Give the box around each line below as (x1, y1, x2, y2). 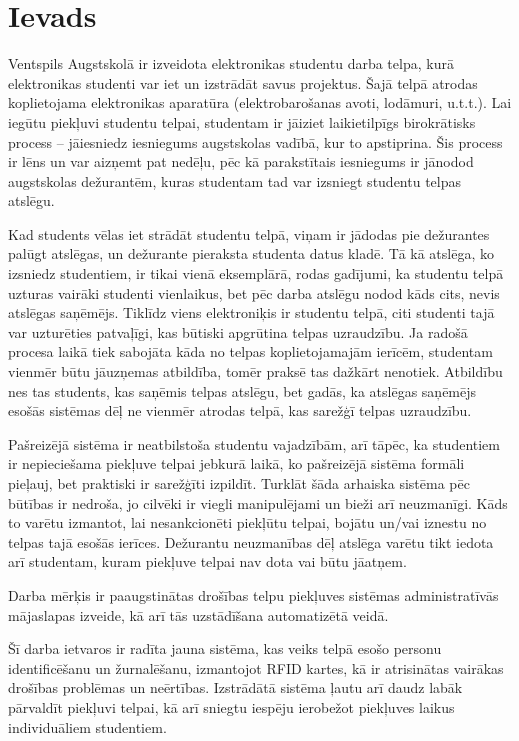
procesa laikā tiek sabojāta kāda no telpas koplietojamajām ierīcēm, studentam (8, 341, 493, 362)
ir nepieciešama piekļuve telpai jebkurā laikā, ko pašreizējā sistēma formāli (8, 453, 465, 474)
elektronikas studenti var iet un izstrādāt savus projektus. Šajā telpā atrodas (8, 72, 478, 93)
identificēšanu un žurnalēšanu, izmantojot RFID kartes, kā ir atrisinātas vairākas (8, 657, 504, 678)
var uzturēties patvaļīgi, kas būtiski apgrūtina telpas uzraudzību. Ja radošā (8, 321, 468, 342)
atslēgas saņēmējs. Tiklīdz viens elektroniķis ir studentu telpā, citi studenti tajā (8, 302, 495, 323)
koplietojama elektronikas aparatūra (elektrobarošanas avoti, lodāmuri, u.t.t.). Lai (8, 92, 512, 113)
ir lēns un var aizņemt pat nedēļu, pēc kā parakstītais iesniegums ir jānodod (8, 151, 474, 172)
